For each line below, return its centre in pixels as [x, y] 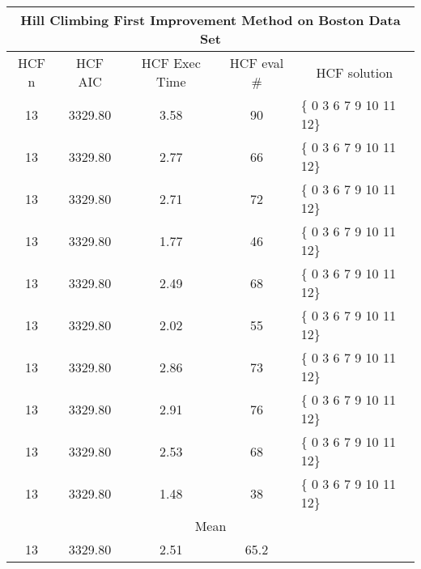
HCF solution [355, 72]
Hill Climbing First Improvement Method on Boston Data [210, 20]
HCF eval [257, 63]
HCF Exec [171, 63]
